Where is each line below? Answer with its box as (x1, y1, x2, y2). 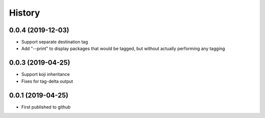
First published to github (21, 104, 71, 110)
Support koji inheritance (21, 71, 70, 77)
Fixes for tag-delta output (21, 78, 73, 84)
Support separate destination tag (21, 39, 88, 45)
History (9, 7, 40, 18)
